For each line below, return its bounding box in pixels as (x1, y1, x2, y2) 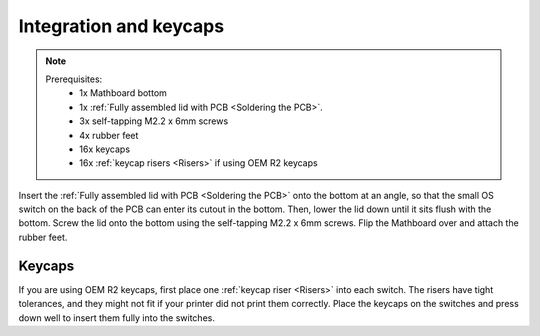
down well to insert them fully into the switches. (18, 311, 215, 324)
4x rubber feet (79, 129, 139, 141)
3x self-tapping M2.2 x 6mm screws (79, 115, 229, 127)
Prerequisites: (45, 73, 103, 85)
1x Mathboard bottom (79, 87, 167, 99)
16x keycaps (79, 143, 130, 155)
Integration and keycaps (18, 15, 225, 37)
